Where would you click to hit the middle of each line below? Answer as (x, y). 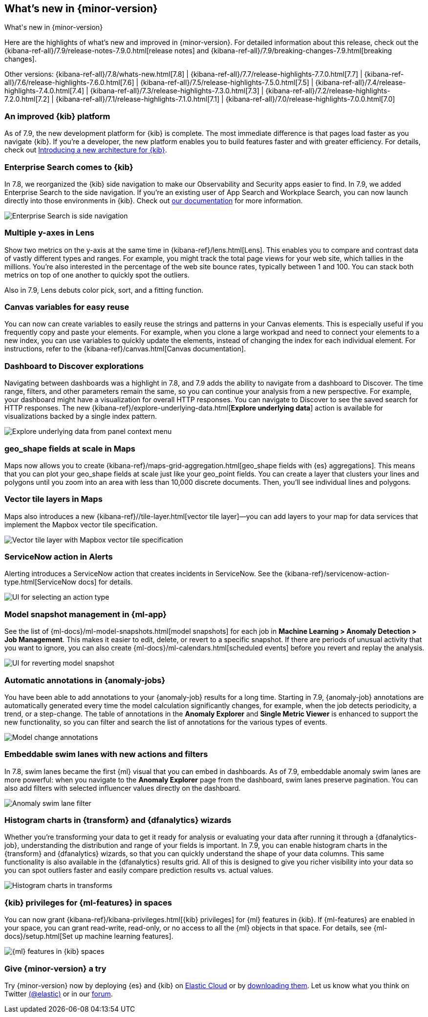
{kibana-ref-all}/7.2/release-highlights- (328, 91)
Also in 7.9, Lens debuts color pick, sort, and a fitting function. (104, 290)
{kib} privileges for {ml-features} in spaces (88, 902)
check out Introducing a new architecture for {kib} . (86, 150)
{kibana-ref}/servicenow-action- (337, 574)
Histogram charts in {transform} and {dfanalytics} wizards (118, 820)
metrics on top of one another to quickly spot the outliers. (97, 275)
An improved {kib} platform (57, 116)
